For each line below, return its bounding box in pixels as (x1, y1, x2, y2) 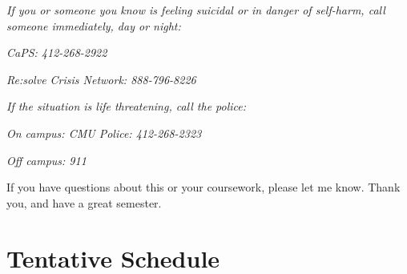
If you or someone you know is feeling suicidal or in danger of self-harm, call (6, 2, 385, 18)
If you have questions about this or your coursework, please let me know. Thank (6, 179, 401, 195)
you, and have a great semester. (6, 194, 162, 211)
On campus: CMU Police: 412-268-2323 (6, 124, 202, 141)
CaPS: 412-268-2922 (6, 44, 107, 61)
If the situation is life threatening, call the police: (6, 98, 247, 115)
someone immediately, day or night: (6, 17, 181, 34)
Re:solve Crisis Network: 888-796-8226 (6, 71, 196, 87)
